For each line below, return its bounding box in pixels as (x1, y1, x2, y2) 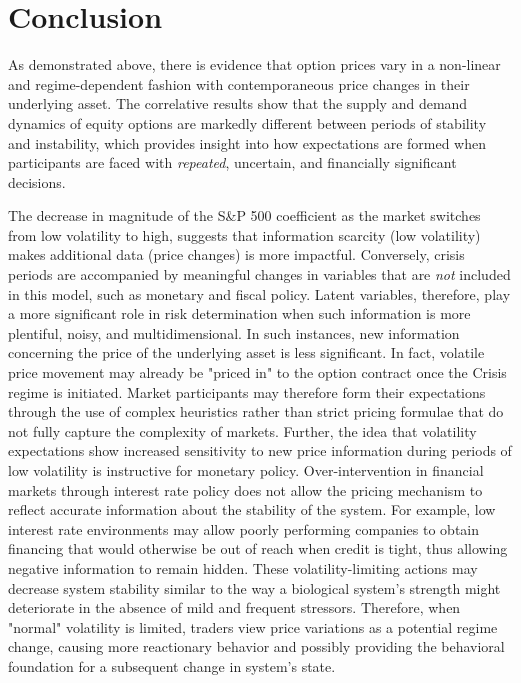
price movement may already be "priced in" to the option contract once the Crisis (8, 362, 507, 383)
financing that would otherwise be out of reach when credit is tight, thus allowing (8, 538, 508, 559)
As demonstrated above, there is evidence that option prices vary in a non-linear (8, 54, 501, 75)
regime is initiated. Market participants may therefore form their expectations (8, 381, 486, 402)
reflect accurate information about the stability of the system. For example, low (8, 499, 496, 520)
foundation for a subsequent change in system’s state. (8, 655, 336, 676)
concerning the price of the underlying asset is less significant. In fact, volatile (8, 342, 485, 363)
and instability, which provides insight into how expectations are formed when (8, 132, 487, 153)
